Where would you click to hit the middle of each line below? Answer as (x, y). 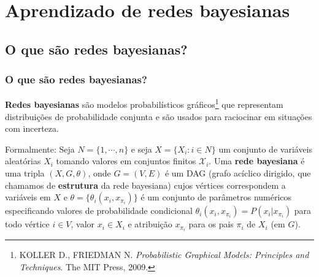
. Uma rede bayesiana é (257, 161)
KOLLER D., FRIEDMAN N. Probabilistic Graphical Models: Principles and (164, 255)
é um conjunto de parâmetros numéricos (216, 197)
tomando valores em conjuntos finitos (126, 161)
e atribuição (150, 224)
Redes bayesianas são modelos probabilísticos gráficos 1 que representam (144, 104)
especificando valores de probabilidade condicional (99, 211)
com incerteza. (32, 128)
